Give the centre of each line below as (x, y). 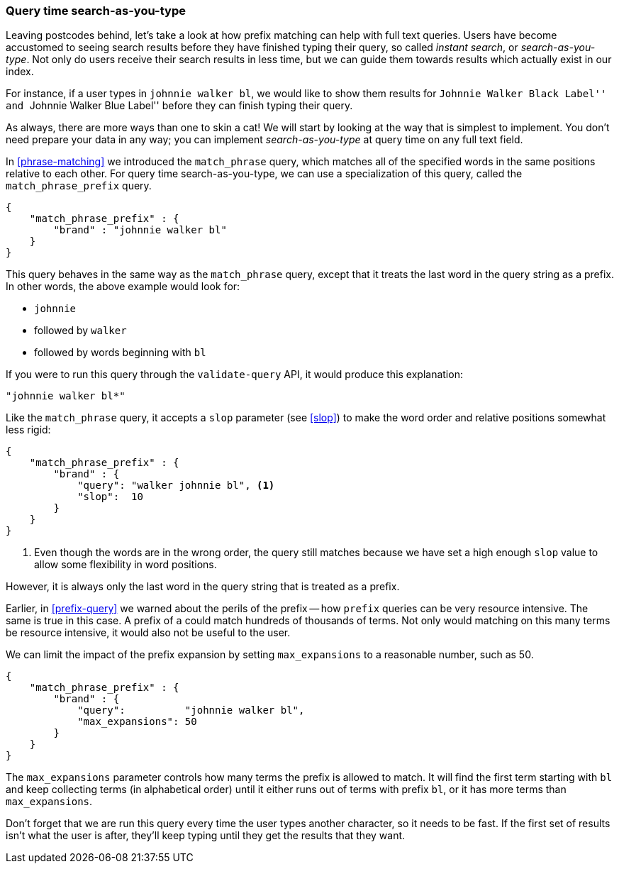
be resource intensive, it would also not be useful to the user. (148, 633)
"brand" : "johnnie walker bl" (140, 230)
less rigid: (28, 430)
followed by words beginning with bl (120, 353)
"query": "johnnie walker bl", (191, 710)
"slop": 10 (110, 497)
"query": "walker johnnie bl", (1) (176, 486)
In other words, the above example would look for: (123, 287)
